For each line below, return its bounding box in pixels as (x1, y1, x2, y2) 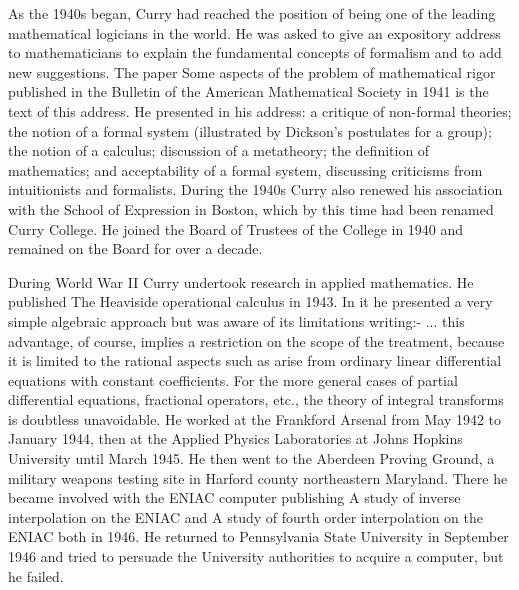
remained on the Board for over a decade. (8, 238, 263, 259)
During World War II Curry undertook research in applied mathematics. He (8, 271, 474, 292)
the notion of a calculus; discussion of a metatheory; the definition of (8, 140, 430, 161)
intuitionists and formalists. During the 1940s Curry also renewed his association (8, 179, 503, 200)
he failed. (8, 565, 64, 586)
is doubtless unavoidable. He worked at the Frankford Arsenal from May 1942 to (8, 408, 502, 429)
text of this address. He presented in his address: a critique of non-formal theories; (8, 100, 512, 121)
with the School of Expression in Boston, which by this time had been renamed (8, 198, 494, 219)
